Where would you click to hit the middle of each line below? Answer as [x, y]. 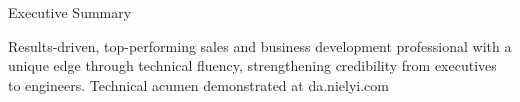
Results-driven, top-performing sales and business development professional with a [260, 45]
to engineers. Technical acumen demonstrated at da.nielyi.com [198, 84]
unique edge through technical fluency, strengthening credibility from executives [252, 65]
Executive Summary [70, 12]
